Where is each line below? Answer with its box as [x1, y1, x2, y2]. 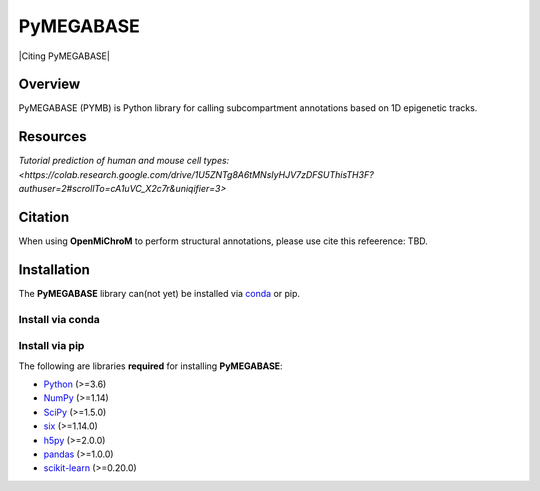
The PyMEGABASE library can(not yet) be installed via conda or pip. [18, 287, 300, 299]
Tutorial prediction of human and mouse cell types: [18, 155, 230, 167]
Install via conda [18, 312, 100, 326]
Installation [18, 261, 90, 278]
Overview [18, 76, 81, 93]
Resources [18, 128, 87, 145]
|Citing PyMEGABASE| [18, 50, 110, 62]
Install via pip [18, 339, 85, 353]
